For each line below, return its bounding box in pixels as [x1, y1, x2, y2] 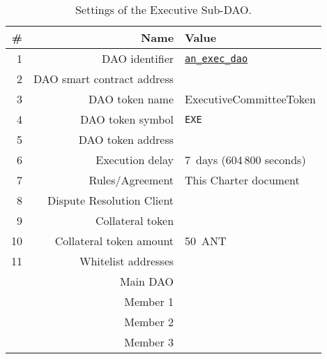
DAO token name [89, 91, 174, 107]
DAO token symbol [79, 111, 174, 127]
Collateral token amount [54, 233, 174, 249]
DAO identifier [102, 50, 174, 66]
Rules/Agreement [89, 172, 174, 188]
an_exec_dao [185, 52, 248, 64]
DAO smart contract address [33, 71, 174, 87]
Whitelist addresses [79, 253, 174, 269]
